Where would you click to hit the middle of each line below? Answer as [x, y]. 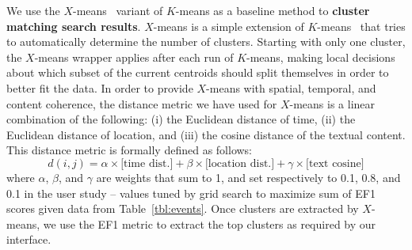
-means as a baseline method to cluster [273, 10]
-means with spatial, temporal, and [291, 87]
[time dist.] [147, 163]
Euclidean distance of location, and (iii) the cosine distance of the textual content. [206, 134]
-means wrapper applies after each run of [134, 57]
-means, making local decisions [321, 57]
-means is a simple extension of [229, 26]
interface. [29, 239]
